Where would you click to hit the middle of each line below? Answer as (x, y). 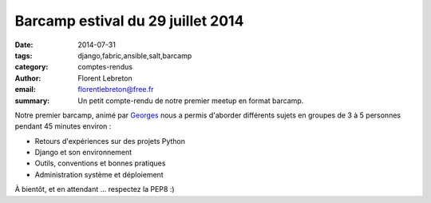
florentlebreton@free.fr (116, 90)
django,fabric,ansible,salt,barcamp (135, 55)
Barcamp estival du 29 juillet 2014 (129, 21)
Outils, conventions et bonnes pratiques (100, 163)
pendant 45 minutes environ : (63, 126)
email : (25, 90)
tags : (24, 55)
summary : (32, 101)
